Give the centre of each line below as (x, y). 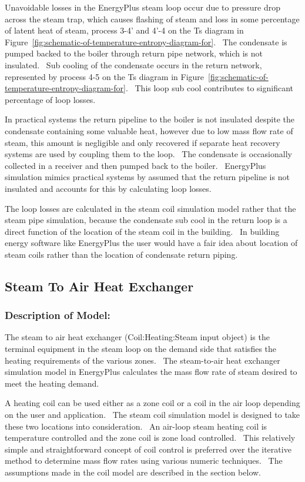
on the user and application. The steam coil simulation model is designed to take (152, 415)
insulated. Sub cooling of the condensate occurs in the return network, (133, 64)
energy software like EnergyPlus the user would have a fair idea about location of (151, 243)
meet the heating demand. (52, 383)
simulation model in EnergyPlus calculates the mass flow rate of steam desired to (151, 372)
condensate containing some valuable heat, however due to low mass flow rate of (149, 130)
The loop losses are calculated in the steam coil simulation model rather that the (150, 208)
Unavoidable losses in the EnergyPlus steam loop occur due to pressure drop (143, 7)
